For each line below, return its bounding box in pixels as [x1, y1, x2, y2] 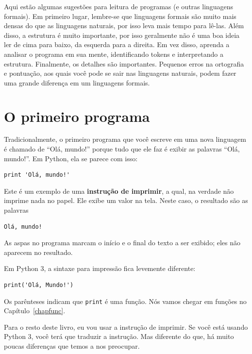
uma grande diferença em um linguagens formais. [4, 77, 150, 87]
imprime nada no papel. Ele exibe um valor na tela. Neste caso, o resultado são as [4, 195, 248, 205]
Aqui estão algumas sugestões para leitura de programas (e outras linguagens [4, 1, 234, 11]
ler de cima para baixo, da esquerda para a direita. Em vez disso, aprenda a [4, 39, 230, 50]
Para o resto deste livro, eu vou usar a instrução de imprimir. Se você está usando [4, 321, 248, 332]
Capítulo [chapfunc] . [4, 305, 66, 316]
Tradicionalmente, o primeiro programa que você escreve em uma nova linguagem [4, 134, 246, 144]
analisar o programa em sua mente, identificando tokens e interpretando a [4, 49, 223, 59]
